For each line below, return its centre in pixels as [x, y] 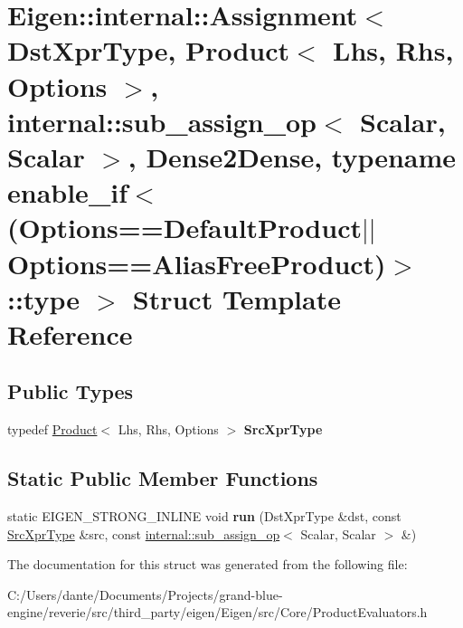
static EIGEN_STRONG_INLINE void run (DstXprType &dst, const [204, 516]
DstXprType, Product [149, 50]
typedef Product [52, 429]
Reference [70, 333]
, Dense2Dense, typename [292, 156]
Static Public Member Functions [163, 478]
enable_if [67, 192]
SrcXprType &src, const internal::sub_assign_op [144, 533]
